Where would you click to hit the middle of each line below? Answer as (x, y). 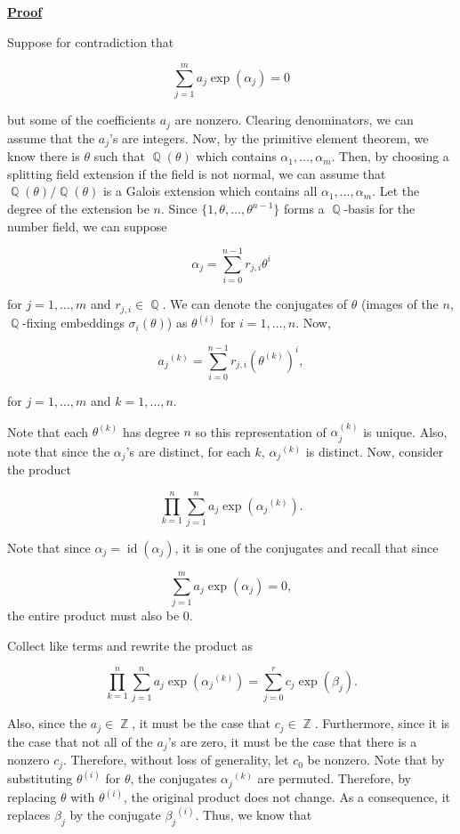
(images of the (400, 304)
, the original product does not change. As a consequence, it (286, 797)
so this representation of (261, 431)
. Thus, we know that (254, 815)
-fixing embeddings (73, 323)
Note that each (48, 431)
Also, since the (47, 723)
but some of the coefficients (81, 120)
